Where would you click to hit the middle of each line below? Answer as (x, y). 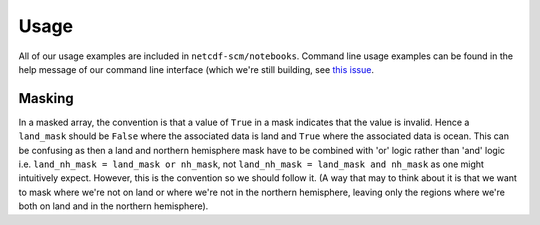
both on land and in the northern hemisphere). (113, 206)
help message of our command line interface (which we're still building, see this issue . (196, 69)
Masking (46, 98)
